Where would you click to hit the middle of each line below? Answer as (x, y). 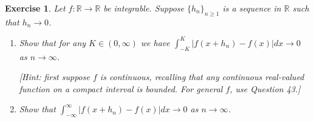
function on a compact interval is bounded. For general (121, 88)
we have (155, 42)
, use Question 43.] (265, 88)
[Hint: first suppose (54, 77)
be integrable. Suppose (144, 8)
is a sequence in (252, 8)
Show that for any (53, 42)
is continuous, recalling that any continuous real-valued (202, 77)
